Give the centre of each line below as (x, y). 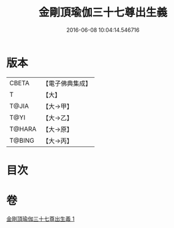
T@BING (22, 140)
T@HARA (23, 129)
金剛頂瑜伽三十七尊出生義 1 (40, 219)
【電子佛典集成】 (67, 83)
